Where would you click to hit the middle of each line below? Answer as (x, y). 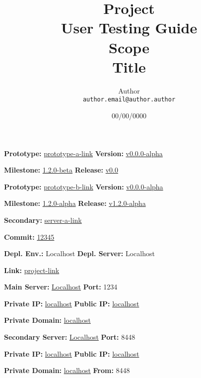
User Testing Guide (129, 28)
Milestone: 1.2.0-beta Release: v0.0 (61, 170)
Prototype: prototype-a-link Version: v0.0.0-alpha (83, 153)
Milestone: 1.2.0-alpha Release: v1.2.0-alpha (75, 203)
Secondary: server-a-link (43, 220)
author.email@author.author (129, 100)
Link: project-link (32, 270)
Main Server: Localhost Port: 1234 (61, 287)
